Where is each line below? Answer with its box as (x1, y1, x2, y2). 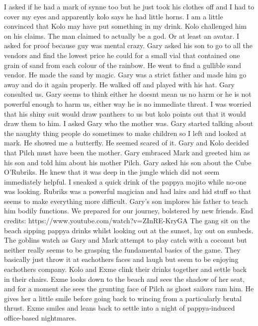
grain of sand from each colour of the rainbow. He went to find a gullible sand (4, 60, 242, 70)
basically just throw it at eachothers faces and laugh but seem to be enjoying (4, 254, 239, 264)
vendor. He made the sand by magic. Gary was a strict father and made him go (4, 69, 247, 80)
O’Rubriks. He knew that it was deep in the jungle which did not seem (4, 167, 220, 177)
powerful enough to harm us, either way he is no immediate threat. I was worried (4, 98, 252, 109)
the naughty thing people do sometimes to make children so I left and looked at (4, 128, 247, 138)
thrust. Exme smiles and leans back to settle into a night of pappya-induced (4, 303, 235, 313)
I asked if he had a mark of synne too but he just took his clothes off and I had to (4, 1, 255, 11)
